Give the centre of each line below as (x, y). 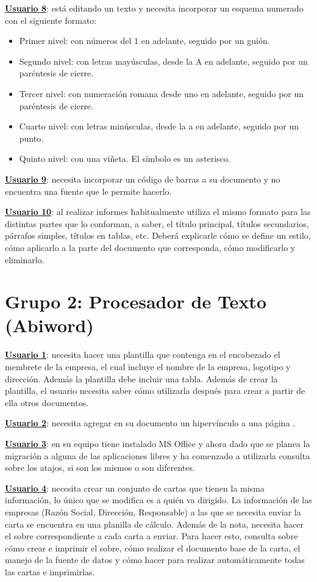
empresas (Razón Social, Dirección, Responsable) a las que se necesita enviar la (153, 511)
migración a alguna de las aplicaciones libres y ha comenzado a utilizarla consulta (158, 455)
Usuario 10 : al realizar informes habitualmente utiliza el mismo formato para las (158, 212)
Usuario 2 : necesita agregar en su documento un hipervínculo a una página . (150, 423)
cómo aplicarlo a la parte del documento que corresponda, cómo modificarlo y (150, 247)
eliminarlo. (25, 259)
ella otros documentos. (47, 402)
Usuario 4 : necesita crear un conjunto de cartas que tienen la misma (135, 488)
